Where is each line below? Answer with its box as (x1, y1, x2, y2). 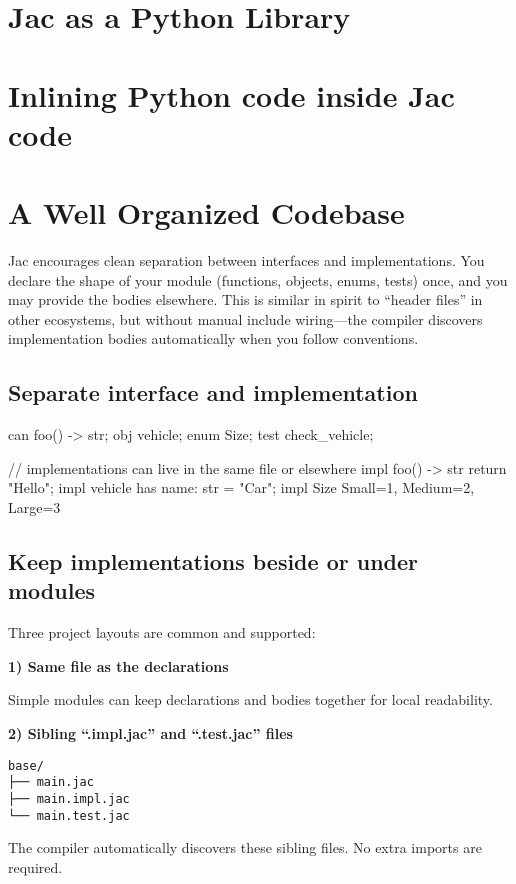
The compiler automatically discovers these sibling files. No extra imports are (8, 837, 482, 858)
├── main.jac (8, 775, 94, 790)
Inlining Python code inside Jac (8, 74, 455, 115)
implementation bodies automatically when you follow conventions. (8, 328, 419, 349)
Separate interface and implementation (8, 377, 418, 408)
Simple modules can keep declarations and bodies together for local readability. (8, 689, 493, 710)
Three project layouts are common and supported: (8, 622, 316, 643)
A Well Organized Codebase (8, 192, 405, 233)
